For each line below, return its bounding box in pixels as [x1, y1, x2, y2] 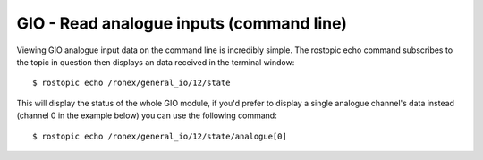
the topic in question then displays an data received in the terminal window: [16, 56, 295, 67]
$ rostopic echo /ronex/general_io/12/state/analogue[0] [32, 131, 288, 141]
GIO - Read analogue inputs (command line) [16, 13, 348, 33]
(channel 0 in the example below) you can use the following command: [16, 110, 277, 121]
